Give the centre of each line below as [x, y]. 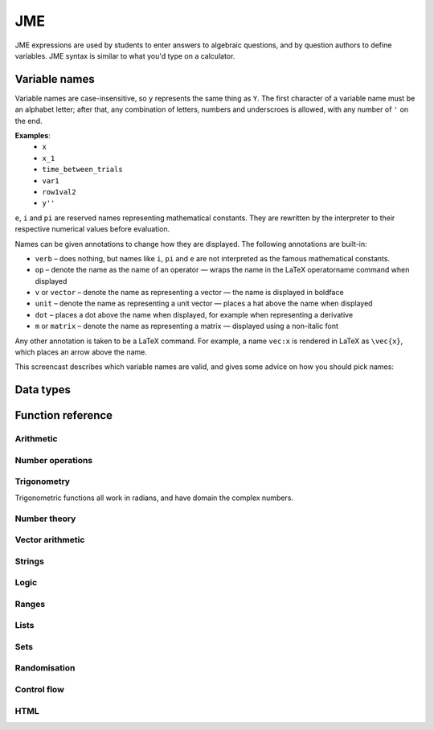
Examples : [33, 136]
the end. [29, 121]
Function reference [63, 415]
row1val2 [59, 192]
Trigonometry [43, 482]
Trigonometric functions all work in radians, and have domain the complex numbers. [154, 498]
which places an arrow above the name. [81, 352]
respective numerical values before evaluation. [92, 229]
